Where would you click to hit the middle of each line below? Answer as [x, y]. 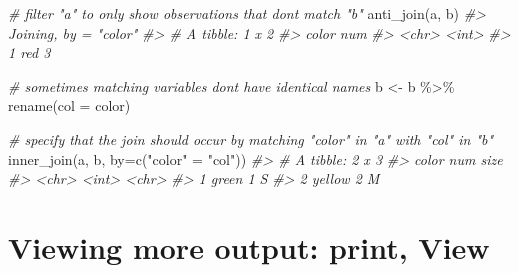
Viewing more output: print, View [249, 246]
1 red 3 [29, 52]
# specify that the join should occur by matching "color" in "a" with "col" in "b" [251, 138]
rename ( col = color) [69, 105]
